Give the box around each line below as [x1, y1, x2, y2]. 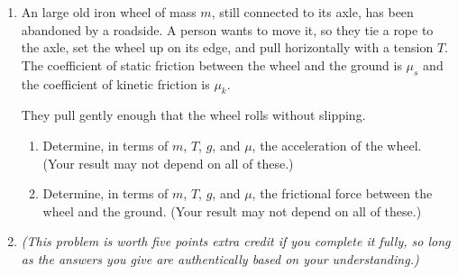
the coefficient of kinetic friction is [21, 74, 210, 93]
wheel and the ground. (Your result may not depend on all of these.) [42, 201, 422, 220]
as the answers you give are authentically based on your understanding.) [21, 249, 419, 268]
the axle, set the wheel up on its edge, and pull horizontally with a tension [21, 38, 434, 57]
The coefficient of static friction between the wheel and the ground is [21, 55, 402, 74]
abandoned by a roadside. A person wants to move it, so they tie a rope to [21, 20, 434, 39]
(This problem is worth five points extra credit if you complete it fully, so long [21, 232, 451, 251]
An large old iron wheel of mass [21, 3, 197, 21]
